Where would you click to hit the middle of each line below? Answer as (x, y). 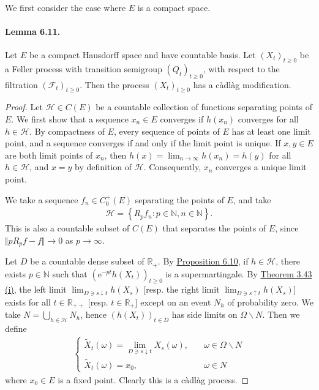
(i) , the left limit (36, 289)
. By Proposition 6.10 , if (203, 261)
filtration (21, 84)
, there (288, 261)
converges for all (268, 118)
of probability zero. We (270, 302)
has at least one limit (271, 131)
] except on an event (173, 302)
